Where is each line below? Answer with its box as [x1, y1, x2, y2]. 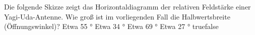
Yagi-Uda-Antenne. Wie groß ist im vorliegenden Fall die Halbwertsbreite [4, 11, 230, 21]
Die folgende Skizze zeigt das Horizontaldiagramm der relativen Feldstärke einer [4, 1, 251, 11]
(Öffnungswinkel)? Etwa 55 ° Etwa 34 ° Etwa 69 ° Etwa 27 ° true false [4, 21, 219, 31]
